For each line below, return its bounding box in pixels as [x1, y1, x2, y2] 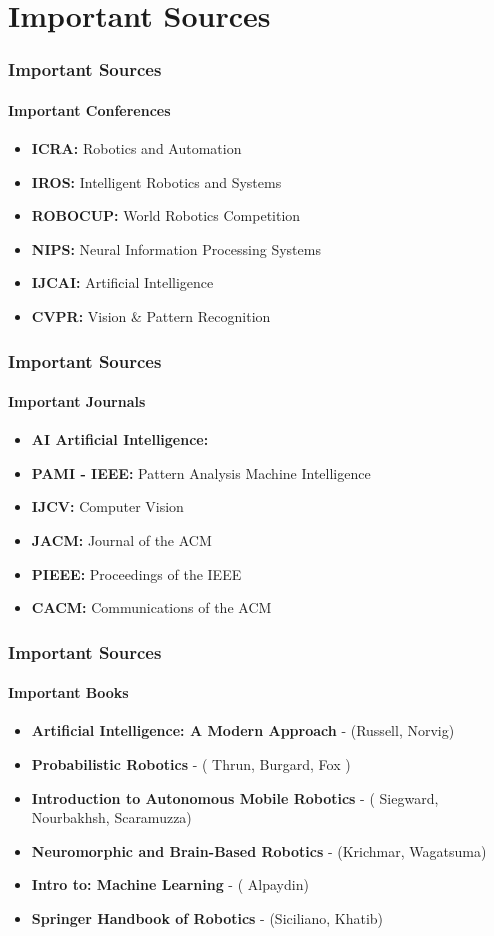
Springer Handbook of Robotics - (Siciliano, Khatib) [31, 907, 384, 928]
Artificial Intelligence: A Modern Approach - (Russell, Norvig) [31, 720, 455, 741]
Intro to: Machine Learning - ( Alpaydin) [31, 874, 309, 895]
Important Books [8, 682, 129, 703]
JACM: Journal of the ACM [31, 530, 212, 550]
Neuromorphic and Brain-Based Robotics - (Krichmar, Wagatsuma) [31, 840, 487, 861]
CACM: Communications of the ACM [31, 597, 272, 618]
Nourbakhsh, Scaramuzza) [31, 807, 192, 828]
